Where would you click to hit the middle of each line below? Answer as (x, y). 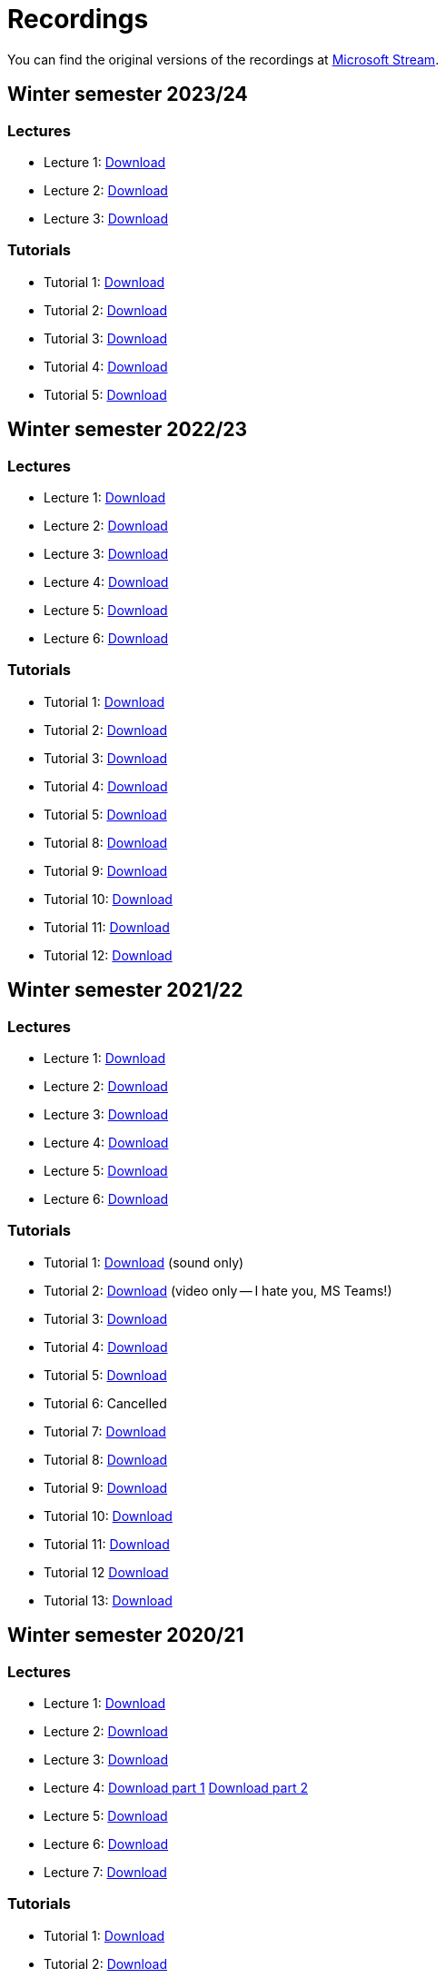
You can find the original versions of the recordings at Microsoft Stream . (223, 59)
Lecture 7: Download (105, 1872)
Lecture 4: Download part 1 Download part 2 (176, 1787)
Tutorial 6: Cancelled (105, 1403)
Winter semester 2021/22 (125, 990)
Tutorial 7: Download (105, 1431)
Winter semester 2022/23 (128, 430)
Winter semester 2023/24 (128, 94)
